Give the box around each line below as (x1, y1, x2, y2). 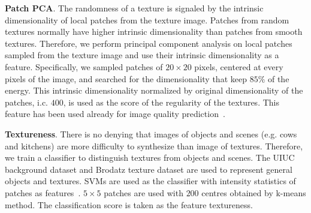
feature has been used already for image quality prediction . (5, 107, 225, 120)
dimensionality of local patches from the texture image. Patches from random (5, 13, 289, 26)
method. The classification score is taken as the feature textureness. (5, 198, 253, 211)
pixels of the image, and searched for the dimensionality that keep (5, 72, 247, 85)
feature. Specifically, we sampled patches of (5, 60, 163, 73)
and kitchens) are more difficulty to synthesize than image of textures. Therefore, (5, 139, 303, 152)
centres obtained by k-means (201, 186, 306, 199)
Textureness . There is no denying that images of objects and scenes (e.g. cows (5, 127, 297, 140)
